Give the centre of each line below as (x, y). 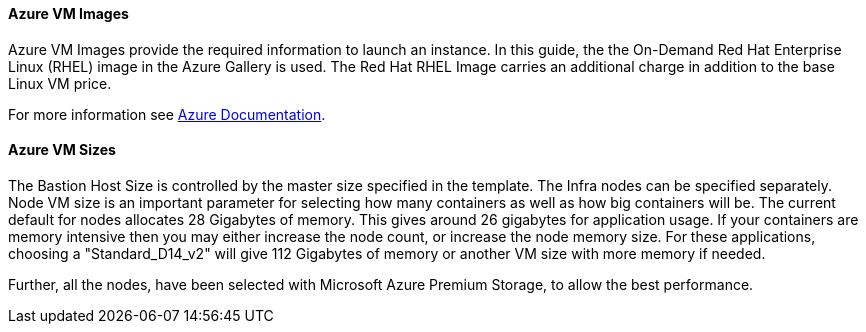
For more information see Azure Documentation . (167, 114)
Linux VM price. (60, 83)
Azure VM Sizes (62, 150)
